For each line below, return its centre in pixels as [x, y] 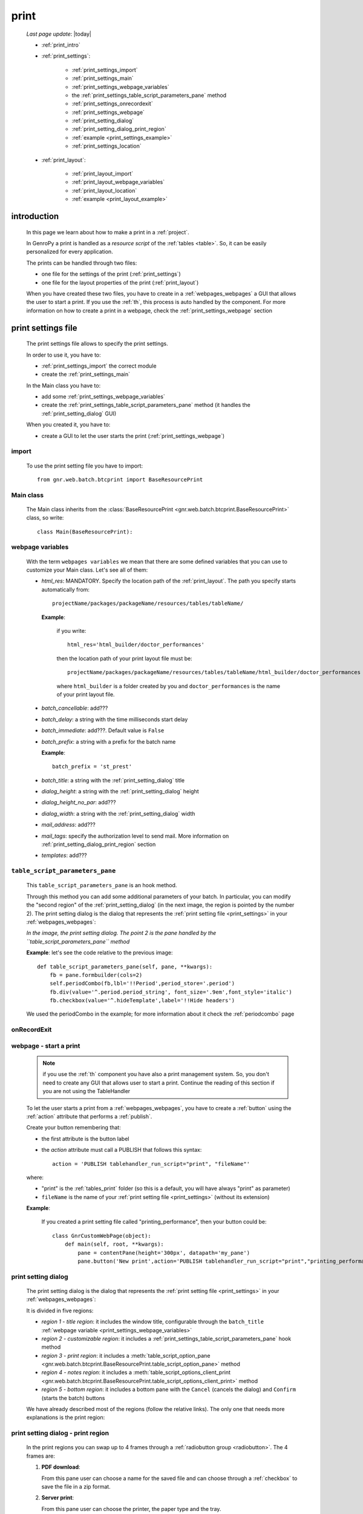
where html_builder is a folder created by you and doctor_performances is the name [168, 686]
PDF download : [61, 1467]
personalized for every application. [70, 252]
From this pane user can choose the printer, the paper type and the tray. [131, 1509]
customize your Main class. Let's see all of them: [87, 570]
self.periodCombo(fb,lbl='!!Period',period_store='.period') [142, 983]
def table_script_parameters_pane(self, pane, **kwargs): [125, 967]
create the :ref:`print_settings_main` [86, 374]
